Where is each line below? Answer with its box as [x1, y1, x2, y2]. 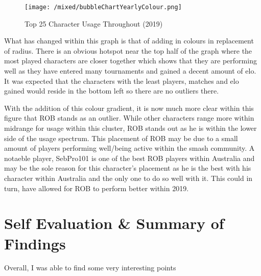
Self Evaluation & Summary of [4, 213, 224, 234]
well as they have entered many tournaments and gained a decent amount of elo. [4, 65, 256, 76]
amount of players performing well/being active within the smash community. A [4, 143, 255, 153]
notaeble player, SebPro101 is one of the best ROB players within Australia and [4, 152, 255, 163]
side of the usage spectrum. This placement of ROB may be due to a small [4, 132, 238, 143]
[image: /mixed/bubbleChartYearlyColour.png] [25, 4, 182, 11]
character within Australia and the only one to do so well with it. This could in [4, 172, 253, 183]
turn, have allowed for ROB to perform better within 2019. [4, 182, 189, 193]
